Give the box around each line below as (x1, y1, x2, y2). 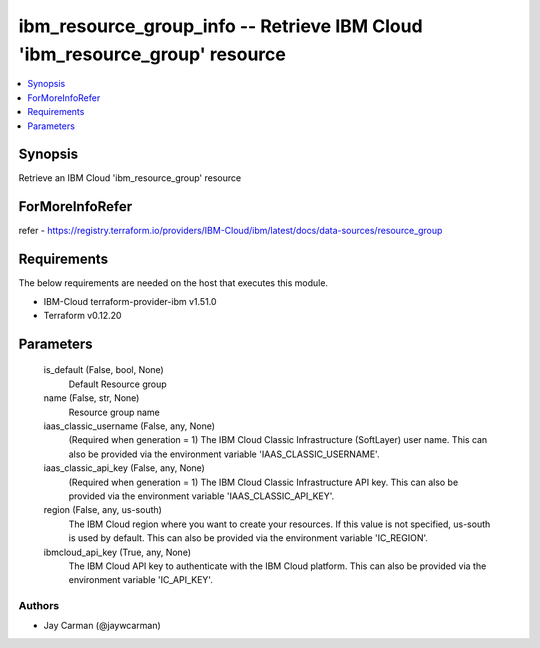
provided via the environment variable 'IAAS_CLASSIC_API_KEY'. (68, 490, 335, 502)
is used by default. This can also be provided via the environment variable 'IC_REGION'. (68, 532, 429, 544)
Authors (18, 599, 60, 613)
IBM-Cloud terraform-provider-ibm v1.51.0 (43, 295, 217, 307)
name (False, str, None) (43, 392, 140, 404)
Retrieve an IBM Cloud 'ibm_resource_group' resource (18, 172, 242, 184)
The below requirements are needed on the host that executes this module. (18, 277, 329, 289)
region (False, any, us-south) (43, 504, 162, 516)
